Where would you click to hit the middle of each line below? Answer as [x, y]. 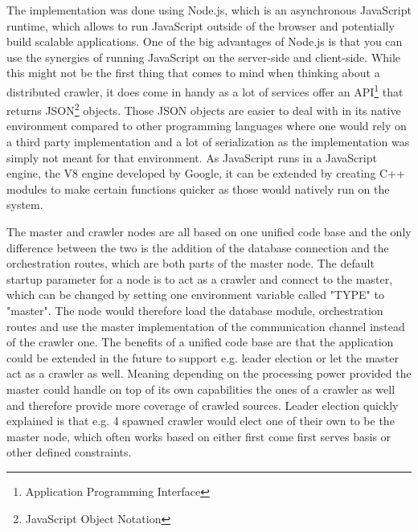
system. [25, 205]
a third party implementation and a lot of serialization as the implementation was [208, 142]
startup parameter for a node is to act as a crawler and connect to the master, [200, 278]
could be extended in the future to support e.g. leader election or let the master [203, 357]
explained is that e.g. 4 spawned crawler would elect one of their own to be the [201, 421]
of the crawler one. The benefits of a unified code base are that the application [200, 342]
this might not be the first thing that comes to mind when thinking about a [193, 73]
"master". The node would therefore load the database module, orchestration [195, 310]
